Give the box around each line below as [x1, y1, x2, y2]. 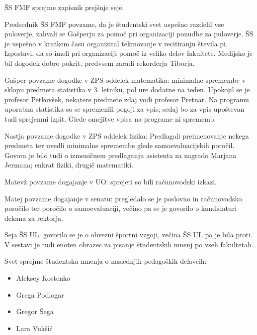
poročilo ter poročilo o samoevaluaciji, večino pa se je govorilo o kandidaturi [4, 203, 237, 213]
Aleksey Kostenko [16, 273, 71, 283]
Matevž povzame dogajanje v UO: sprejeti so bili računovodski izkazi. [4, 176, 217, 186]
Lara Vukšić [16, 323, 53, 333]
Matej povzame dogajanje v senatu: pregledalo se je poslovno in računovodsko [4, 193, 242, 203]
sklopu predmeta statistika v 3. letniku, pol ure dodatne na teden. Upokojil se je [4, 84, 250, 95]
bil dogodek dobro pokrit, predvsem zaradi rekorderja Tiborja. [4, 57, 195, 68]
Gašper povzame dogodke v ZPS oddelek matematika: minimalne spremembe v [4, 74, 246, 85]
